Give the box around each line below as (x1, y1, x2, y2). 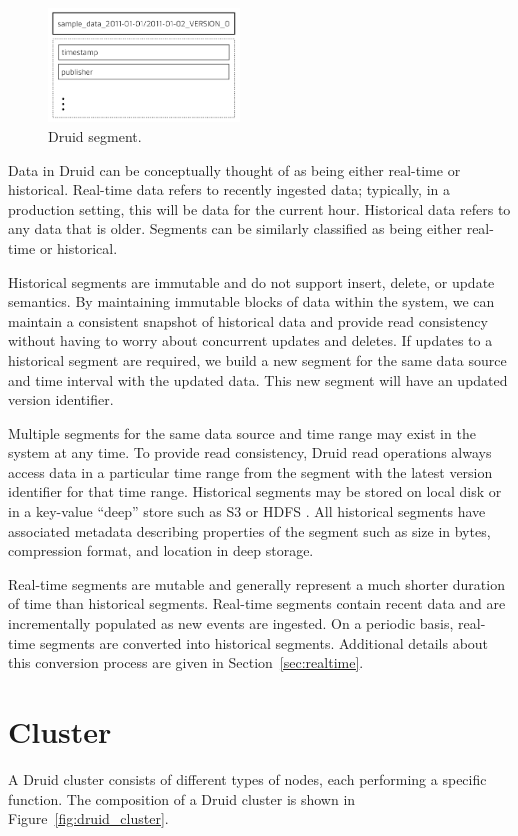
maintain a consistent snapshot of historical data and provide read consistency (8, 310, 488, 331)
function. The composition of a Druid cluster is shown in (8, 788, 356, 809)
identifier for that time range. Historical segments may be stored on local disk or (8, 481, 502, 502)
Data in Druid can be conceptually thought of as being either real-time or (8, 159, 461, 180)
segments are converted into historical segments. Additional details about (39, 632, 489, 653)
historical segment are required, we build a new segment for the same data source (8, 349, 507, 370)
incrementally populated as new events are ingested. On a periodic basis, (8, 613, 454, 634)
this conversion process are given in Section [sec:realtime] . (8, 652, 364, 673)
